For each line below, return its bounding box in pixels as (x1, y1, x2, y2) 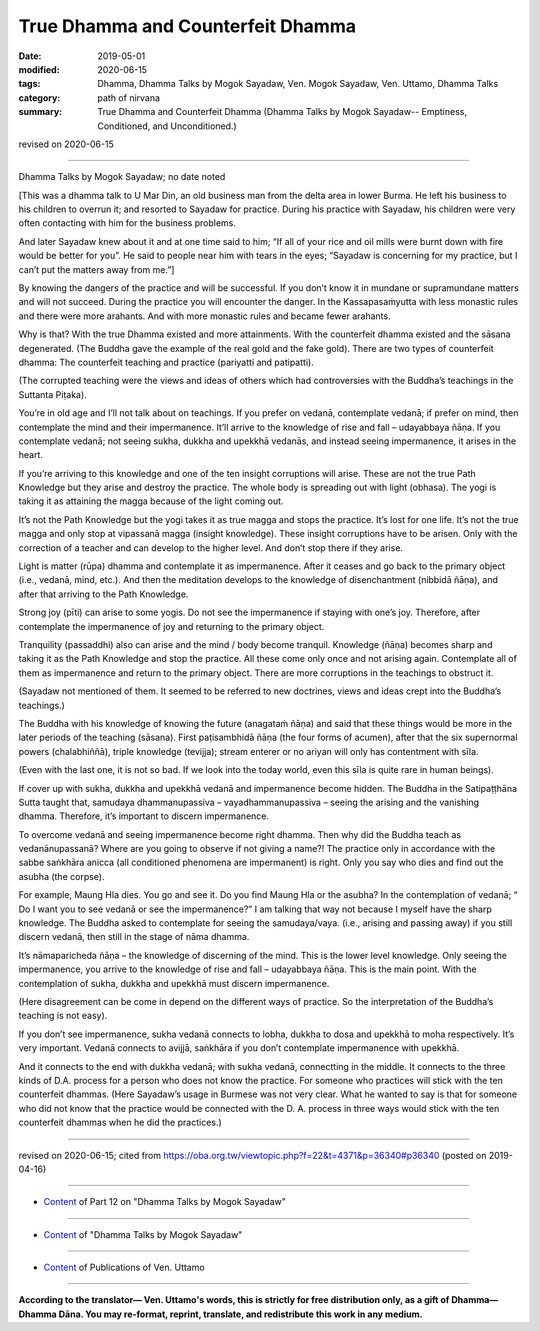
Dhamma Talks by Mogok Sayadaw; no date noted (18, 171, 226, 183)
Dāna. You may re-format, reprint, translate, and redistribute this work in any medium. (58, 1308, 424, 1320)
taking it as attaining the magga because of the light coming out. (18, 495, 284, 507)
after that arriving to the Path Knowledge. (18, 588, 189, 600)
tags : (18, 78, 41, 90)
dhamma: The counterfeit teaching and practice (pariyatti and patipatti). (18, 356, 314, 368)
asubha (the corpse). (18, 870, 105, 882)
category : (18, 91, 61, 104)
